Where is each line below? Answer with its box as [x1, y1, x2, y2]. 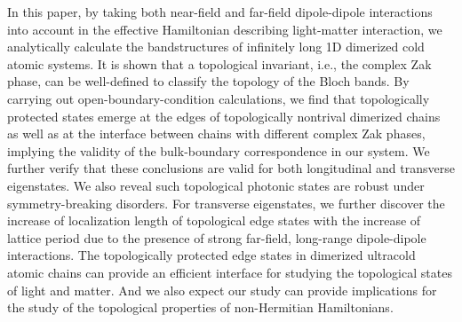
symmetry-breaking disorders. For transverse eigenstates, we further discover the [7, 193, 445, 212]
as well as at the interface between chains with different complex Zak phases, [7, 124, 426, 143]
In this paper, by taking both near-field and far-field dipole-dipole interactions [7, 3, 433, 20]
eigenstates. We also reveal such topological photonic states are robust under [7, 176, 425, 194]
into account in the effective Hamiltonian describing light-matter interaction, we [7, 20, 442, 38]
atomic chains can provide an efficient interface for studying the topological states [7, 263, 452, 281]
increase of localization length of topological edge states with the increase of [7, 211, 421, 230]
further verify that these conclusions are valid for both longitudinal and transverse [7, 159, 455, 177]
